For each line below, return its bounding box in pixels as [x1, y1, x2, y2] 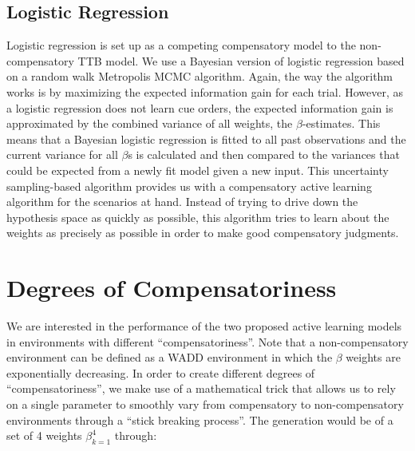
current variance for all [6, 146, 118, 163]
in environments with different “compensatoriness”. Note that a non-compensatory [6, 333, 409, 350]
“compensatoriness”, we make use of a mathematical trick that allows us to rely [6, 380, 396, 397]
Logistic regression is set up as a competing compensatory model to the [6, 37, 356, 53]
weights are [346, 349, 401, 366]
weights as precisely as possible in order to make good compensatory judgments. [6, 224, 399, 241]
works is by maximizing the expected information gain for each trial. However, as [6, 83, 404, 100]
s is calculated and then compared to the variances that [128, 146, 400, 163]
